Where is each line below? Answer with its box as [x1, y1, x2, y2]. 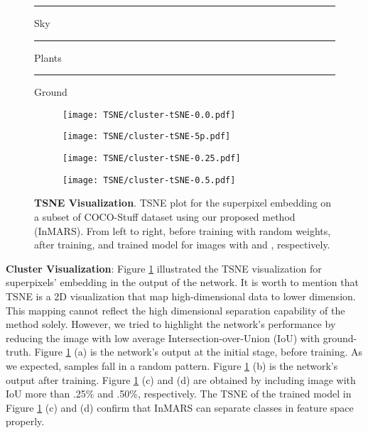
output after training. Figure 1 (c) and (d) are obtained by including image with [6, 372, 356, 387]
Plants [34, 50, 62, 65]
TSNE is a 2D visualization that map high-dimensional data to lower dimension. [6, 288, 356, 303]
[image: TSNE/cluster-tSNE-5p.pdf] [63, 131, 231, 142]
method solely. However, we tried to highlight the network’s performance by [6, 317, 336, 331]
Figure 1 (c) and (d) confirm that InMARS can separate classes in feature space [6, 400, 354, 415]
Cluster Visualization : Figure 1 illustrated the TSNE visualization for [6, 261, 322, 275]
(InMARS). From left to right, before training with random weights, [34, 223, 331, 238]
